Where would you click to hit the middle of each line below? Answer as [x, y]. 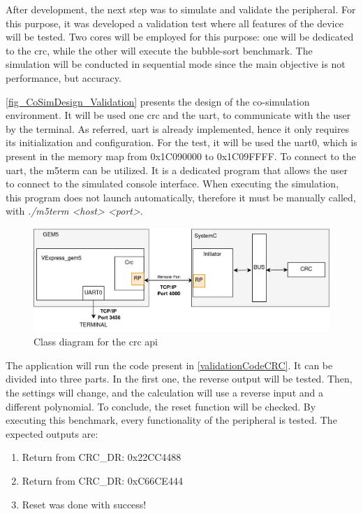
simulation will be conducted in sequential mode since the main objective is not [176, 64]
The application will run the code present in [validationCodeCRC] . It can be [169, 365]
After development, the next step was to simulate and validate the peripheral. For [181, 9]
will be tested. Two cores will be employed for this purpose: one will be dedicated [180, 37]
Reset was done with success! [84, 504]
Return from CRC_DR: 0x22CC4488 [102, 457]
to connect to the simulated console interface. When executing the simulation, [172, 184]
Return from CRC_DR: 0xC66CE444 [102, 481]
